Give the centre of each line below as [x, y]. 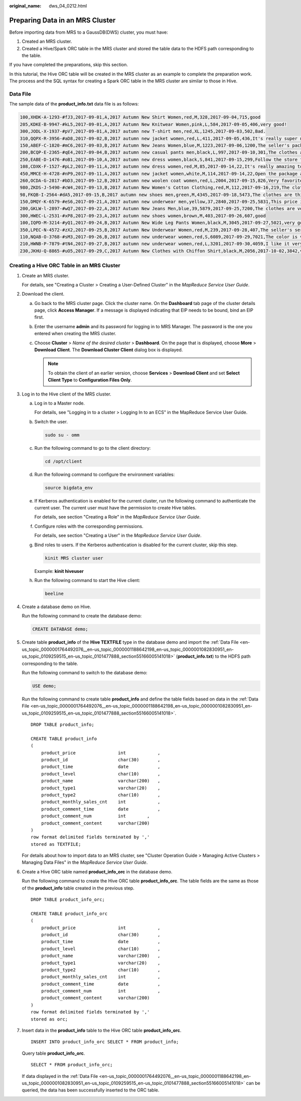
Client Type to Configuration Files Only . [90, 380]
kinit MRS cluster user [74, 558]
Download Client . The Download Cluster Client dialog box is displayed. [109, 350]
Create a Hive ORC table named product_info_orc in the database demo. [97, 871]
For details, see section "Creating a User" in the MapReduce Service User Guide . [118, 536]
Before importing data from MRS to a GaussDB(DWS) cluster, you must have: [89, 32]
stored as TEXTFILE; [56, 844]
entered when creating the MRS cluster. [75, 334]
